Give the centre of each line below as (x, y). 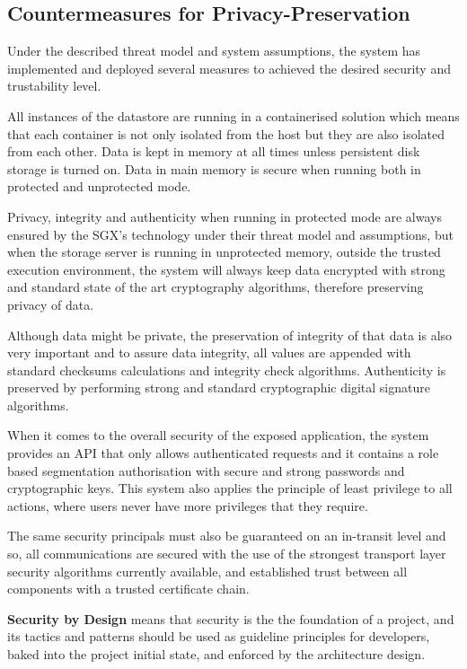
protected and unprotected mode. (99, 186)
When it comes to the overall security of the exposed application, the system (218, 435)
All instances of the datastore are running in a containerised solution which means (233, 115)
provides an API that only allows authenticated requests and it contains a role (223, 453)
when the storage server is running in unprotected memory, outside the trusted (224, 252)
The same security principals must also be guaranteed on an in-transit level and (227, 536)
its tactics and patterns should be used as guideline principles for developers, (219, 636)
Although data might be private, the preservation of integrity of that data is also (230, 334)
